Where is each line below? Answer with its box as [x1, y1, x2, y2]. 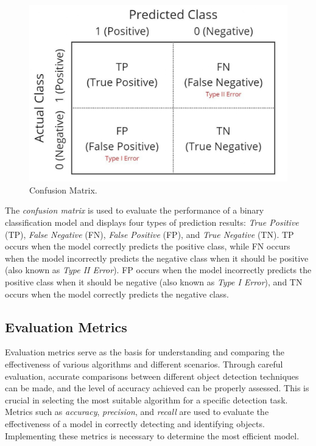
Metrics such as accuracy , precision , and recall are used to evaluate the [5, 405, 269, 418]
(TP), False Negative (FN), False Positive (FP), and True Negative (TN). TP [5, 228, 294, 240]
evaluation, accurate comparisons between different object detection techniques [5, 369, 299, 382]
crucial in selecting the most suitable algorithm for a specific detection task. [5, 393, 288, 406]
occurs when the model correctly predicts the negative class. [5, 287, 229, 300]
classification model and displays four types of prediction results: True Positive [5, 216, 299, 229]
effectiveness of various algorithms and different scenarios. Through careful [5, 357, 283, 370]
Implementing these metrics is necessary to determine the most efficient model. [5, 429, 300, 442]
